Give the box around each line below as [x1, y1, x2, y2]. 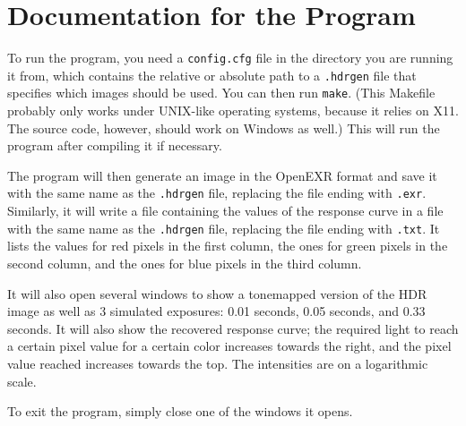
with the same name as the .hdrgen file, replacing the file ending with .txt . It [7, 218, 440, 237]
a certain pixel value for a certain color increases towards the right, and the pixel [7, 337, 452, 355]
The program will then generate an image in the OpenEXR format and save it [7, 166, 437, 184]
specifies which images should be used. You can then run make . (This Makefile [7, 83, 436, 102]
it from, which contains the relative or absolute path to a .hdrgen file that [7, 65, 417, 84]
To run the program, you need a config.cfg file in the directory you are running [7, 48, 453, 67]
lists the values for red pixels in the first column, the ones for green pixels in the [7, 236, 448, 255]
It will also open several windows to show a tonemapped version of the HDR [7, 284, 427, 302]
